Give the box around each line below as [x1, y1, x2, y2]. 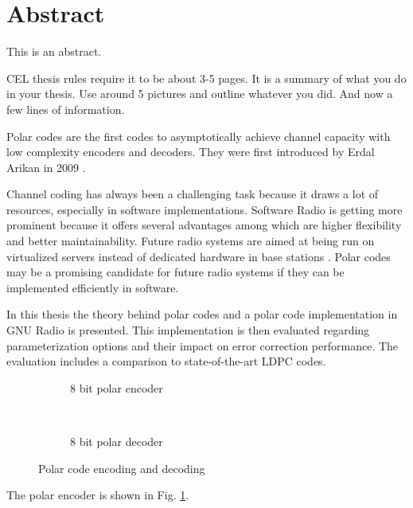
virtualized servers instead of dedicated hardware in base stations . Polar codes [6, 248, 391, 264]
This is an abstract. [6, 43, 102, 60]
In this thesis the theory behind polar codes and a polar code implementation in [6, 306, 398, 322]
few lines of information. [6, 100, 125, 117]
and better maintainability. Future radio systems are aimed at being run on [6, 233, 375, 249]
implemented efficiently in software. [6, 279, 179, 295]
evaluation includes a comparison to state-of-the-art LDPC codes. [6, 353, 326, 369]
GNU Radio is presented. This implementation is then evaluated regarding [6, 322, 370, 338]
